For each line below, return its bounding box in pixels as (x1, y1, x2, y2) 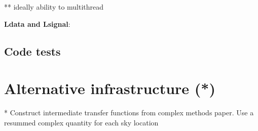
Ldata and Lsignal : (4, 18, 70, 29)
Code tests (4, 43, 61, 59)
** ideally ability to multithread (4, 2, 104, 12)
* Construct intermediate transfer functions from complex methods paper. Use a (4, 107, 254, 118)
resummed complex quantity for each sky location (4, 117, 159, 127)
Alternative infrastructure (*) (4, 78, 215, 99)
